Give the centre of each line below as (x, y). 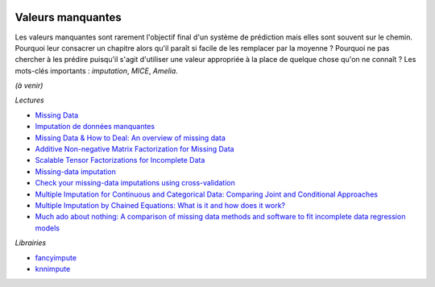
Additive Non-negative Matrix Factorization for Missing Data (135, 149)
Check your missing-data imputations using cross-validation (135, 183)
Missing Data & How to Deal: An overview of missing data (130, 138)
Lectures (29, 100)
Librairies (31, 243)
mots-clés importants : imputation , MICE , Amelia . (97, 71)
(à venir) (29, 85)
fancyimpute (56, 257)
